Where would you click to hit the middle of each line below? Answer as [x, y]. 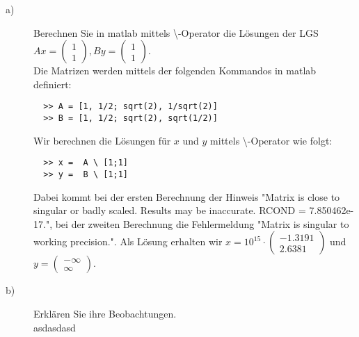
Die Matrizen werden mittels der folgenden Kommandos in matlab [175, 71]
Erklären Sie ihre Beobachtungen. [105, 313]
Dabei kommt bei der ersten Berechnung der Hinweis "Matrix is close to [187, 196]
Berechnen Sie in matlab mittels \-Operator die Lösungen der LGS [176, 32]
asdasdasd [55, 327]
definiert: [53, 84]
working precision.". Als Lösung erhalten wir [128, 241]
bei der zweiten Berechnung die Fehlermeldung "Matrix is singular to [202, 223]
